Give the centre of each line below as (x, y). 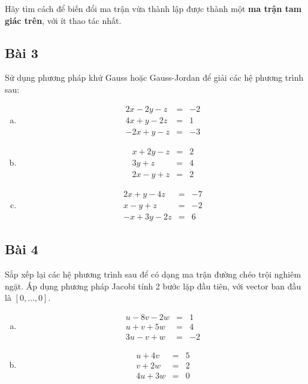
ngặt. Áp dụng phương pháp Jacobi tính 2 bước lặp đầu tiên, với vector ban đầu (153, 286)
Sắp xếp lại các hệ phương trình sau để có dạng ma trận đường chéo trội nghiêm (153, 274)
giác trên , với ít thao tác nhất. (63, 20)
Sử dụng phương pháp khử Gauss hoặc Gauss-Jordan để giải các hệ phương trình (154, 77)
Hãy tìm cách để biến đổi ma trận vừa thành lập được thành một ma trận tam (153, 8)
